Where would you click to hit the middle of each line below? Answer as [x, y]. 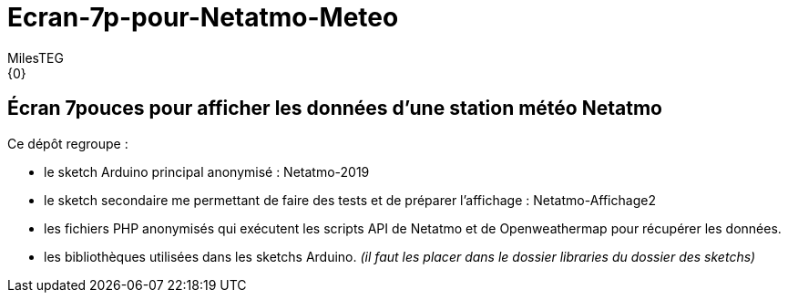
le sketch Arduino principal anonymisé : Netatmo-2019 [207, 171]
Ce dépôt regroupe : [68, 143]
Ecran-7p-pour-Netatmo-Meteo [203, 17]
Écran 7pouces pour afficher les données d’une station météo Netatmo [335, 109]
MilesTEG [36, 57]
